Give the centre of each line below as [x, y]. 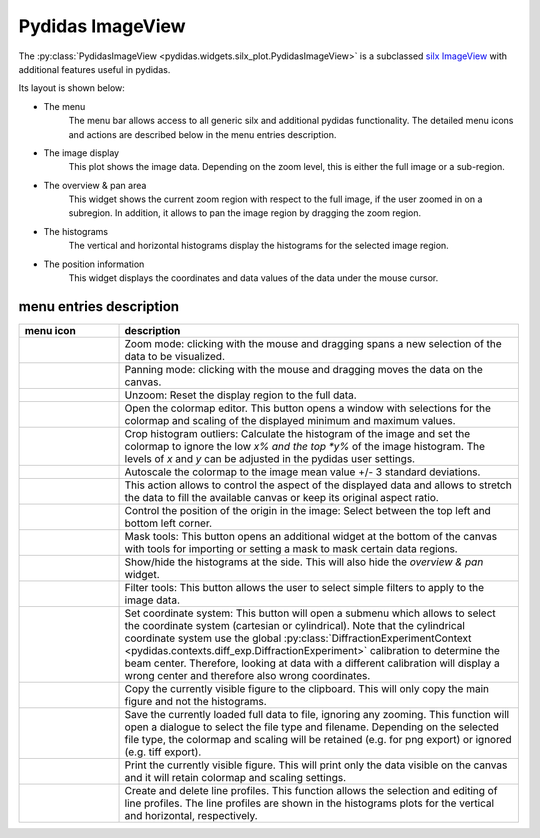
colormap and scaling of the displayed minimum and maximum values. [290, 420]
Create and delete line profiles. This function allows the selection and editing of [311, 790]
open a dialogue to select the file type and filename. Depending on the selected [312, 727]
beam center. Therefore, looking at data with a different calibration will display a [312, 663]
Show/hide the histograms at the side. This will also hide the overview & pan [304, 562]
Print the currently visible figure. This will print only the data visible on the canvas [316, 765]
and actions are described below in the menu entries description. [202, 134]
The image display [81, 152]
